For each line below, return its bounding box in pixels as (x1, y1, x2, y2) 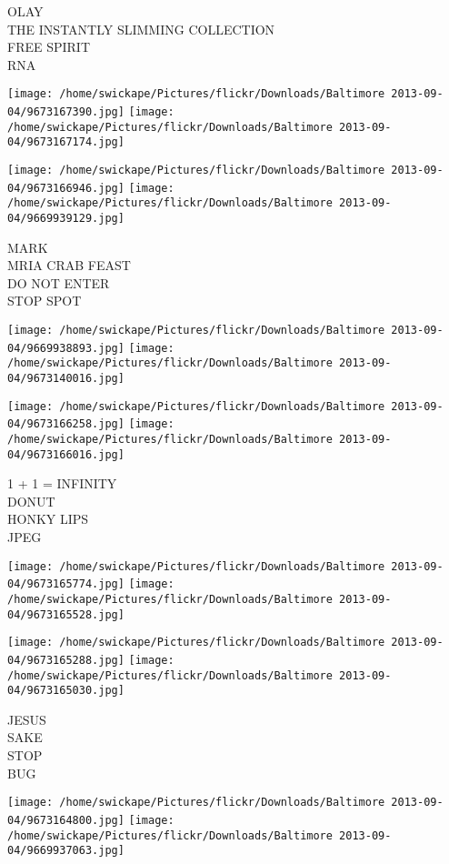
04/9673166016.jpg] (7, 447, 125, 461)
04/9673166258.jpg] (7, 417, 125, 431)
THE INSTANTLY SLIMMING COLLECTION (7, 19, 275, 38)
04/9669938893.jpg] (7, 341, 125, 355)
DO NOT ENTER (7, 273, 110, 292)
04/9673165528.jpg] (7, 608, 125, 621)
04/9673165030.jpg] (7, 684, 125, 698)
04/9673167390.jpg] (7, 105, 125, 119)
